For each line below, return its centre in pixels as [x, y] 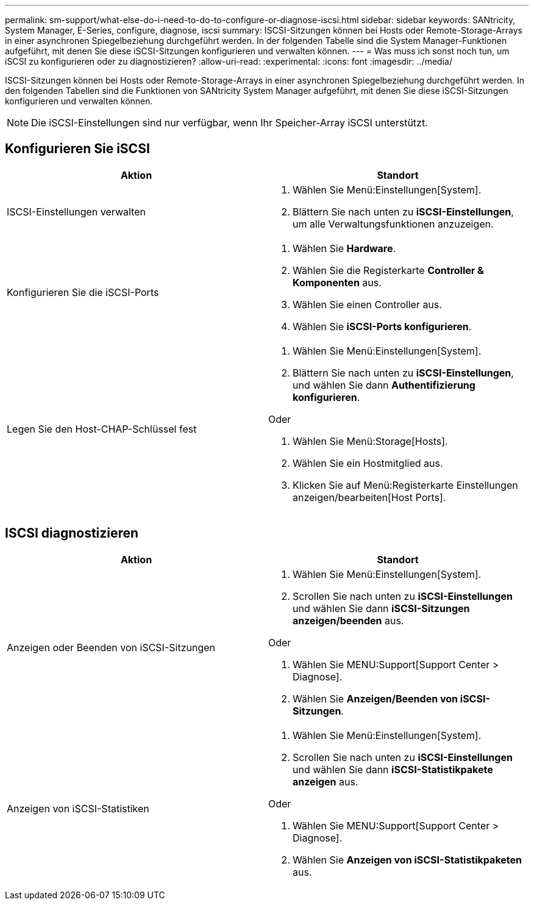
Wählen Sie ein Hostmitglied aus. [368, 463]
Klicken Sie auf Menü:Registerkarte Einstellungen [405, 485]
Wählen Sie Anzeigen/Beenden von [376, 698]
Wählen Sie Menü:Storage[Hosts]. [370, 441]
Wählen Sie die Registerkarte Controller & [388, 270]
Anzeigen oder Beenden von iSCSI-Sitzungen [111, 647]
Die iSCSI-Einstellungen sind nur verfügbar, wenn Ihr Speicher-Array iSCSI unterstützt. [230, 123]
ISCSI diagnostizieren [72, 533]
